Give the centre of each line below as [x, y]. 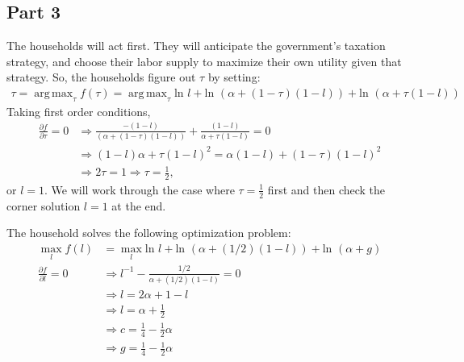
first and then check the [326, 189]
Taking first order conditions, [79, 111]
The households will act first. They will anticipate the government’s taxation [196, 46]
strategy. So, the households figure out [101, 77]
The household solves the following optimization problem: [149, 233]
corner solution [44, 205]
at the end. [139, 205]
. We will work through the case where [140, 189]
